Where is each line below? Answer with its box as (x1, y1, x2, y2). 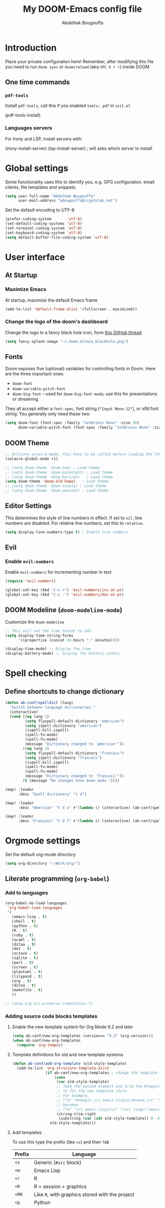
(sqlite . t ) (11, 956, 38, 961)
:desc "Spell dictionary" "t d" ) (18, 792, 87, 797)
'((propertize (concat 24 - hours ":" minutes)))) (18, 638, 120, 642)
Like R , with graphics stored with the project (33, 1191, 135, 1198)
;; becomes (56, 1102, 79, 1107)
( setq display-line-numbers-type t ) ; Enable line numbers (5, 530, 129, 535)
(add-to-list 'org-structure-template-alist (17, 1066, 110, 1071)
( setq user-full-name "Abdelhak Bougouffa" (5, 194, 96, 199)
